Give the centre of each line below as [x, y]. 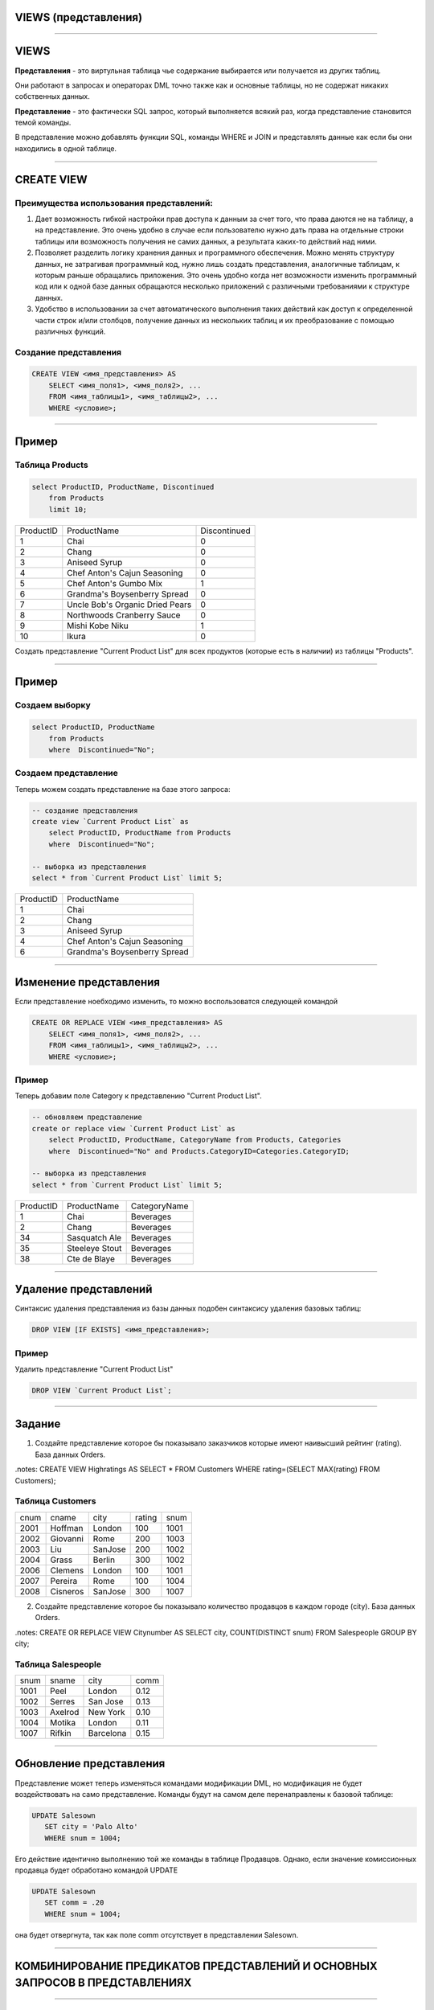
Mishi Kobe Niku [98, 626]
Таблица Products [51, 465]
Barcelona [107, 1733]
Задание [38, 1424]
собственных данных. [52, 96]
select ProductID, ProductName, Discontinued [123, 487]
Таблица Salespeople [58, 1664]
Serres [62, 1702]
